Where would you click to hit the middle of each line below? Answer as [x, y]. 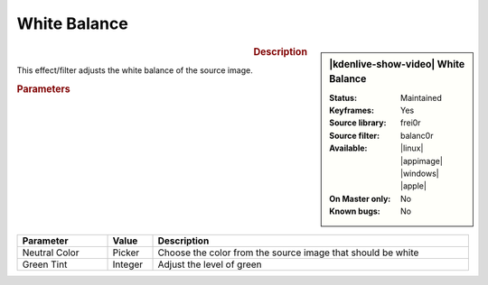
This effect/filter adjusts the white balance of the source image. [135, 70]
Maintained [422, 97]
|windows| [420, 174]
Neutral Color [51, 253]
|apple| [413, 186]
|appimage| [422, 161]
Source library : [358, 123]
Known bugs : [355, 211]
